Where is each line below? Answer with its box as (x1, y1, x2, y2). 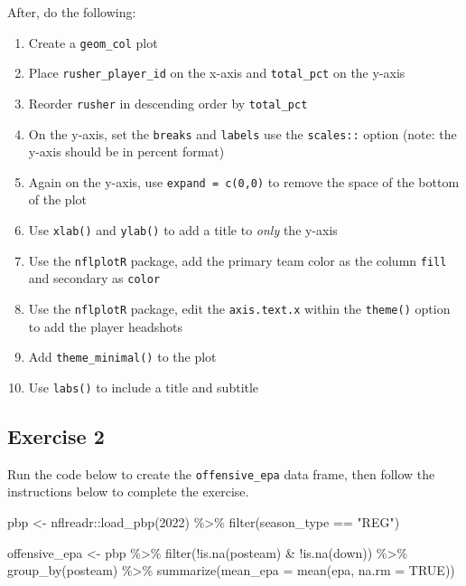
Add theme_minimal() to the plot (28, 347, 217, 366)
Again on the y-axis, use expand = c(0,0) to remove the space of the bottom (28, 172, 460, 191)
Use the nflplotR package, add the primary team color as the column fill (28, 250, 447, 269)
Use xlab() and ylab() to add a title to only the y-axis (28, 221, 338, 240)
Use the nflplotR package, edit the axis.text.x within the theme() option (28, 299, 451, 318)
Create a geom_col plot (28, 33, 158, 52)
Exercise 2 (7, 421, 105, 449)
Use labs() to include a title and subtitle (28, 377, 259, 396)
